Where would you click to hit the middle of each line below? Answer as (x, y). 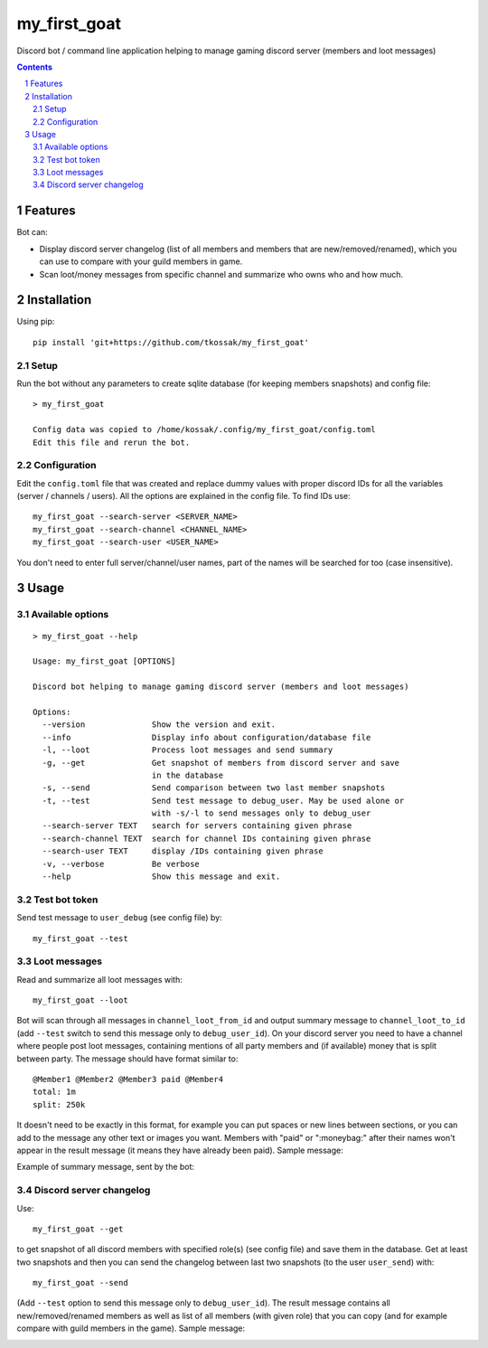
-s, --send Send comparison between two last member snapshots (214, 788)
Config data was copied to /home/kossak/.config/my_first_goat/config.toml (204, 430)
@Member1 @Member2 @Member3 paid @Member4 (128, 1079)
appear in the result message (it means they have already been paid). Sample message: (180, 1150)
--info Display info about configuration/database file (206, 737)
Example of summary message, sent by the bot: (105, 1167)
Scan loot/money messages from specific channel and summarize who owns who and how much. (221, 274)
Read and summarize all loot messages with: (99, 979)
